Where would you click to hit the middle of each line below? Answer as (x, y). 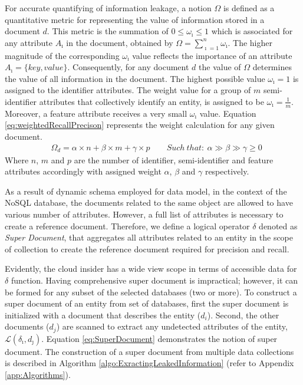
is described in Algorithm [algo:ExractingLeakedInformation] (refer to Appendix (149, 363)
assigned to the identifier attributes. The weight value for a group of (128, 90)
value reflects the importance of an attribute (212, 55)
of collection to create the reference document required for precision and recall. (147, 249)
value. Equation (228, 113)
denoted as (278, 226)
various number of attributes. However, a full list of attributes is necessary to (144, 214)
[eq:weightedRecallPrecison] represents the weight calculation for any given (140, 125)
